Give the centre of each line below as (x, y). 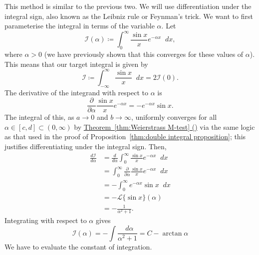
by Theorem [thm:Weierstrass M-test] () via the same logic (164, 127)
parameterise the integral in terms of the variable (80, 26)
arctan (172, 233)
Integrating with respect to (46, 220)
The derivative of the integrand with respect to (76, 92)
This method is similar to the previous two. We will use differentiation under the (128, 6)
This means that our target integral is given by (76, 64)
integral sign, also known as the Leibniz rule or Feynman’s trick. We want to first (129, 16)
